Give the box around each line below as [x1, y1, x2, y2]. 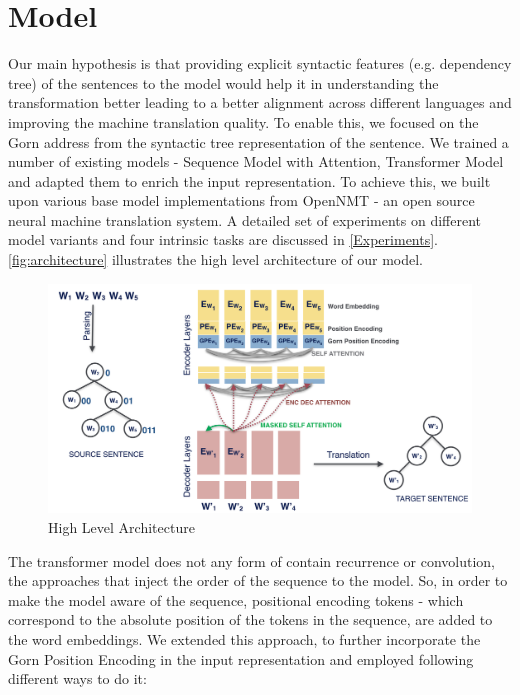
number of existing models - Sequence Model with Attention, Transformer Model [8, 151, 504, 172]
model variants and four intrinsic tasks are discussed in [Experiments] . [8, 229, 438, 250]
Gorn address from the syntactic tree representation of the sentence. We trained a [8, 131, 509, 152]
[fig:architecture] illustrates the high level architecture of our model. [8, 249, 423, 270]
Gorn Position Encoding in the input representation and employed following [8, 648, 474, 669]
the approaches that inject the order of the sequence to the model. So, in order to [8, 570, 508, 591]
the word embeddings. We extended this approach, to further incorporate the [8, 629, 481, 650]
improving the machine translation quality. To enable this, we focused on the [8, 111, 479, 132]
